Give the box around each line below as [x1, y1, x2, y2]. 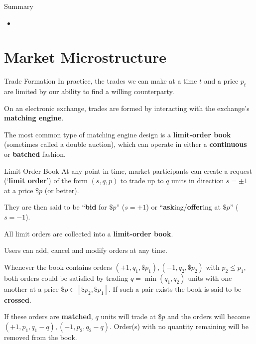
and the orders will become [167, 311, 250, 322]
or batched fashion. [4, 149, 66, 159]
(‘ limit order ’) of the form [4, 175, 88, 186]
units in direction [171, 175, 224, 186]
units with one [188, 272, 232, 283]
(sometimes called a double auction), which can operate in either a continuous [4, 139, 247, 149]
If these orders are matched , [4, 311, 93, 322]
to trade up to [121, 175, 164, 186]
